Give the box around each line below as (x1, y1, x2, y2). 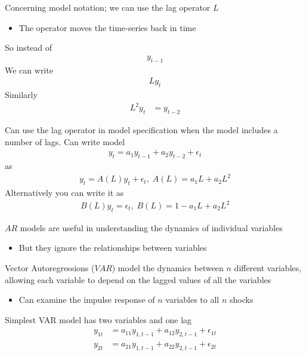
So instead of (5, 41, 52, 54)
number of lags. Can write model (5, 135, 125, 148)
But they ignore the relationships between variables (18, 241, 207, 254)
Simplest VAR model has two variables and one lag (5, 313, 192, 326)
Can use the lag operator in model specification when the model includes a (5, 123, 278, 136)
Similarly (5, 88, 38, 101)
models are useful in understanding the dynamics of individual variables (20, 221, 283, 234)
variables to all (165, 293, 220, 306)
